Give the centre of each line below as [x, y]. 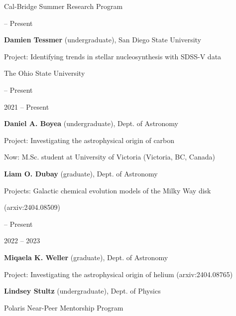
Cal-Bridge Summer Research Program [63, 6]
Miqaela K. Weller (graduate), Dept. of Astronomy [86, 257]
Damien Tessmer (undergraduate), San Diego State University [103, 40]
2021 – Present [27, 106]
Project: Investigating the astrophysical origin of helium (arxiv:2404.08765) [118, 274]
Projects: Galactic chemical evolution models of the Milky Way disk [108, 190]
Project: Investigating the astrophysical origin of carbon [89, 140]
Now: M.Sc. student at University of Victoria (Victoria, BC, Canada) [110, 157]
